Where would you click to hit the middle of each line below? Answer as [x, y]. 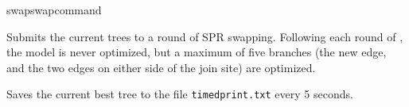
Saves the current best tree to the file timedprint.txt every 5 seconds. [180, 94]
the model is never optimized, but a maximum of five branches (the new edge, [197, 52]
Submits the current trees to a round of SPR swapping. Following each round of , [205, 36]
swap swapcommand [54, 10]
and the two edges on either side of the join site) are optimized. [161, 67]
